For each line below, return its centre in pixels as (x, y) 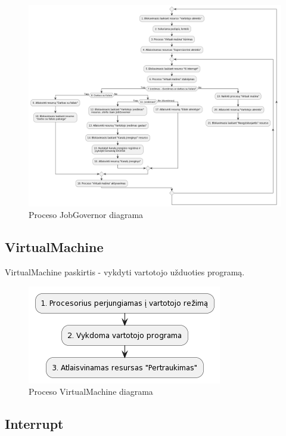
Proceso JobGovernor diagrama (86, 215)
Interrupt (34, 424)
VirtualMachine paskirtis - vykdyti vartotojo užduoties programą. (125, 272)
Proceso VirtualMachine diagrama (91, 392)
